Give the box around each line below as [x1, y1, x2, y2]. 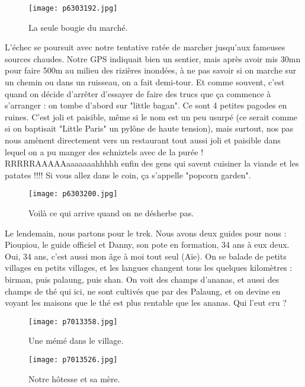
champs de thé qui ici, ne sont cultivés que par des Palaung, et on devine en [5, 284, 281, 297]
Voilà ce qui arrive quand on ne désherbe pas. [28, 207, 194, 219]
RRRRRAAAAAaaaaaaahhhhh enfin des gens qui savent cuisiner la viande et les [5, 157, 299, 169]
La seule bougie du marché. [28, 21, 128, 33]
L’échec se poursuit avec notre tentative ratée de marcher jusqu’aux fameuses [5, 41, 285, 53]
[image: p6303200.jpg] [28, 190, 118, 199]
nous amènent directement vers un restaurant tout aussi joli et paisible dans [5, 134, 281, 146]
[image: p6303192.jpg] [28, 4, 118, 12]
